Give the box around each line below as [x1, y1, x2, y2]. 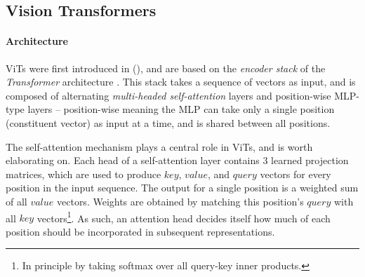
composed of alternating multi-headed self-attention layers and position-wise [6, 88, 331, 102]
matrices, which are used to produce [6, 166, 161, 181]
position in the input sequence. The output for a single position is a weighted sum [6, 180, 359, 195]
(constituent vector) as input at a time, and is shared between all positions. [6, 115, 331, 130]
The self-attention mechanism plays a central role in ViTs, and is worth [6, 139, 313, 154]
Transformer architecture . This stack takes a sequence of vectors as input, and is [6, 74, 356, 89]
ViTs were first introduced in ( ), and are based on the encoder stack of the [6, 60, 326, 75]
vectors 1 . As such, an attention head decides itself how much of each [36, 208, 331, 225]
